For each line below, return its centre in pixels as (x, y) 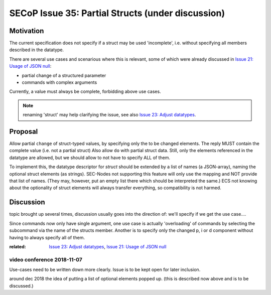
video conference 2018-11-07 (46, 259)
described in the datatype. (37, 50)
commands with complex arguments (59, 82)
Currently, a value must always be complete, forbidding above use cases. (85, 92)
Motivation (27, 31)
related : (18, 246)
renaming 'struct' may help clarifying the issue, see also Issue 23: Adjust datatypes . (109, 115)
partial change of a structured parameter (64, 75)
